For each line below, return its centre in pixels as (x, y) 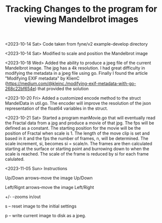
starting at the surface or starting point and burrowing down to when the (77, 149)
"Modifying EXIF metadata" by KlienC (42, 78)
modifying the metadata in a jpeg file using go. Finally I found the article (76, 73)
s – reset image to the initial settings (41, 206)
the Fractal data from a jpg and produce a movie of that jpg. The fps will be (80, 123)
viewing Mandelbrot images (81, 19)
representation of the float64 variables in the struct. (57, 108)
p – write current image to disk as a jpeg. (45, 216)
